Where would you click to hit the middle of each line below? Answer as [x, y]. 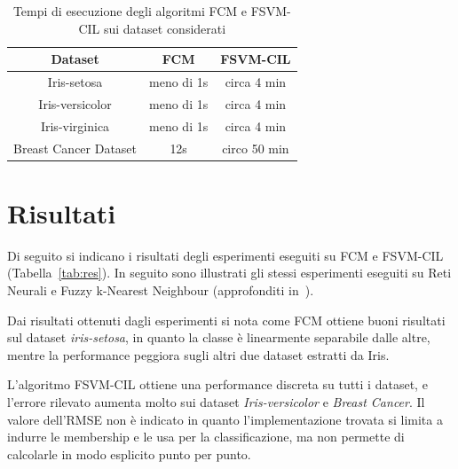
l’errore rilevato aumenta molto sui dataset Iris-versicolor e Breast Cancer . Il [216, 401]
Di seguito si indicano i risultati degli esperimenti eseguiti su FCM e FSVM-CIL [225, 255]
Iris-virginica [75, 125]
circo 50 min [256, 148]
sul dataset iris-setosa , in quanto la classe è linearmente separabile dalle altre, [219, 337]
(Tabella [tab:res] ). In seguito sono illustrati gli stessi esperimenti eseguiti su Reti [229, 273]
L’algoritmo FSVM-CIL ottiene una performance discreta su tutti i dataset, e [217, 384]
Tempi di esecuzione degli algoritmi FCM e [130, 11]
